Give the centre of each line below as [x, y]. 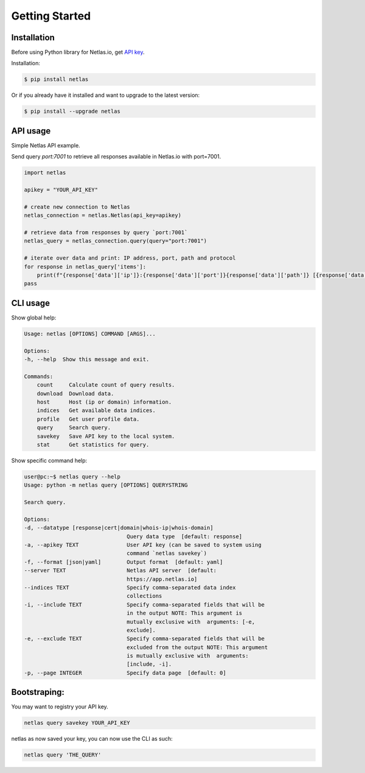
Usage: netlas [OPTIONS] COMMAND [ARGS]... [90, 333]
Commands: [39, 376]
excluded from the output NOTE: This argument [197, 647]
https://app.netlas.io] [162, 579]
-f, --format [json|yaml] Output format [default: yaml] [123, 562]
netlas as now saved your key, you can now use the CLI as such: [92, 739]
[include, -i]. [149, 664]
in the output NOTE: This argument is [185, 613]
